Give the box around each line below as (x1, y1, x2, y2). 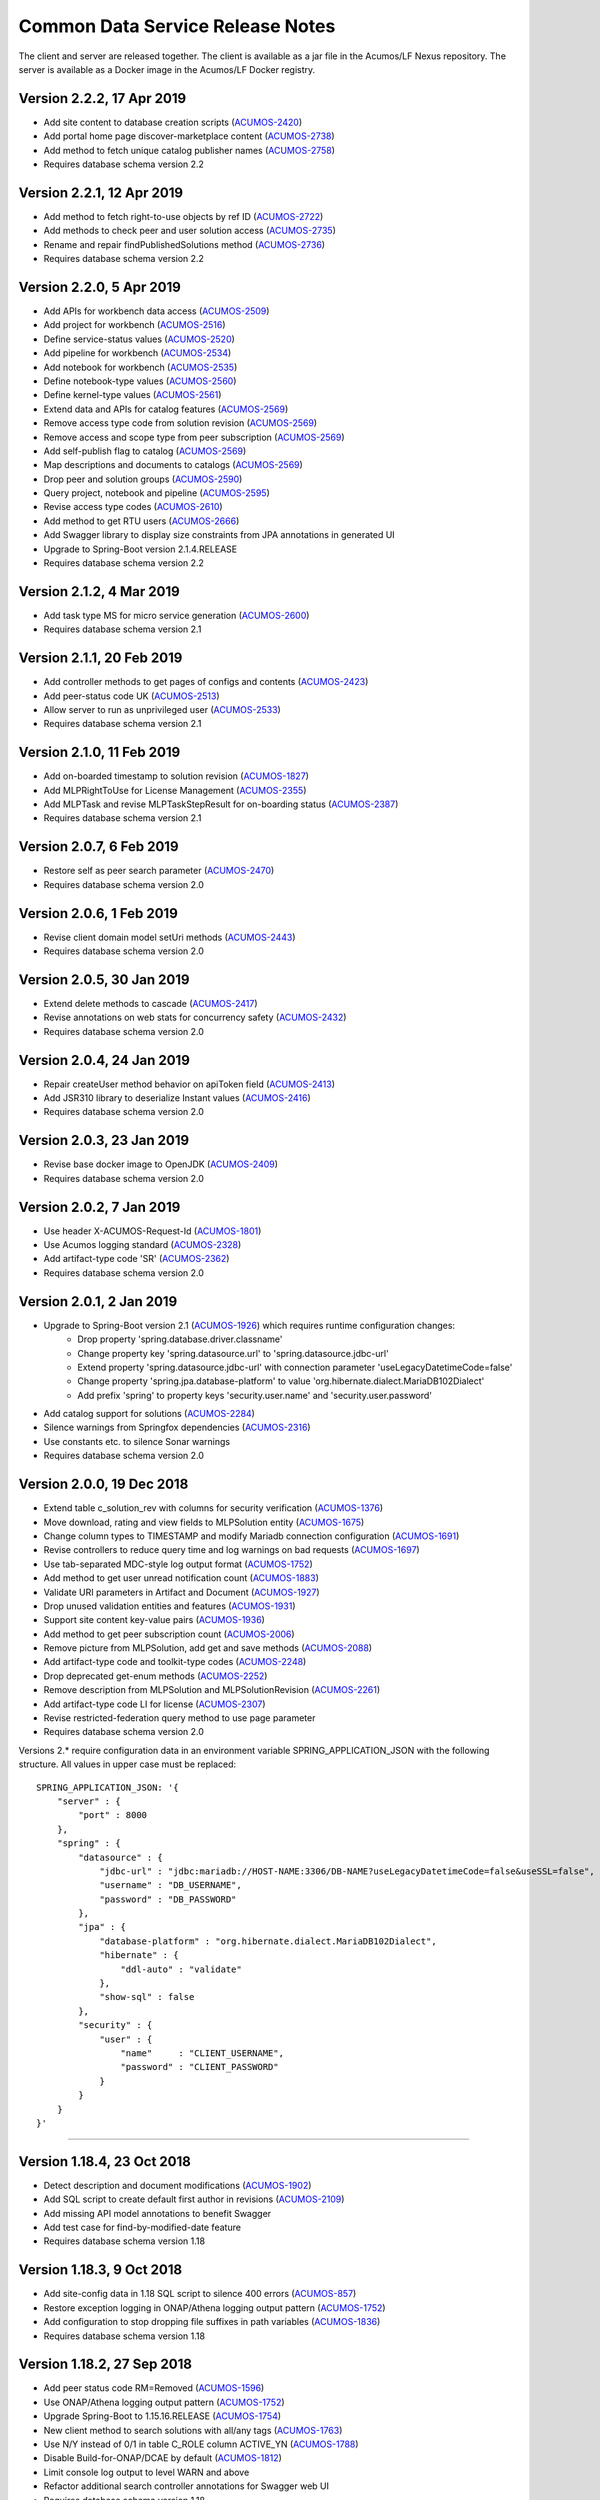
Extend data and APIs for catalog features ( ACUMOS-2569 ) (43, 403, 289, 415)
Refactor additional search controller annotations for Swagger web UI (43, 2480, 330, 2492)
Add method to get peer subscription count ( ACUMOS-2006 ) (43, 1628, 295, 1640)
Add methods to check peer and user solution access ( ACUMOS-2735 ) (43, 225, 337, 237)
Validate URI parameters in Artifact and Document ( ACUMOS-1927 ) (43, 1586, 320, 1598)
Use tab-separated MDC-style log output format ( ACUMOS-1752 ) (43, 1558, 314, 1570)
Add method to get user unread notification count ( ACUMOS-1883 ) (43, 1572, 319, 1584)
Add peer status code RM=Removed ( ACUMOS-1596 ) (43, 2382, 265, 2394)
